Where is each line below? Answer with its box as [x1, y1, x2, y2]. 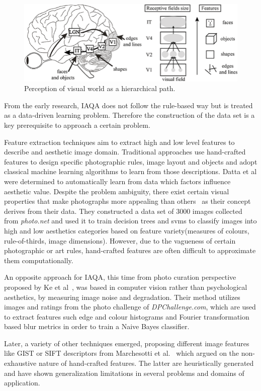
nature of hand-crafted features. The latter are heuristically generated [38, 358, 254, 368]
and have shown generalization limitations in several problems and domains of [4, 367, 244, 378]
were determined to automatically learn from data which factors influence [4, 176, 231, 186]
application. [4, 377, 40, 388]
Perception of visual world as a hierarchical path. [24, 83, 176, 94]
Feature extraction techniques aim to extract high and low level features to [4, 136, 235, 147]
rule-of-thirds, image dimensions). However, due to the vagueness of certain [4, 235, 236, 246]
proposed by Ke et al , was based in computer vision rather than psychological [4, 281, 247, 292]
